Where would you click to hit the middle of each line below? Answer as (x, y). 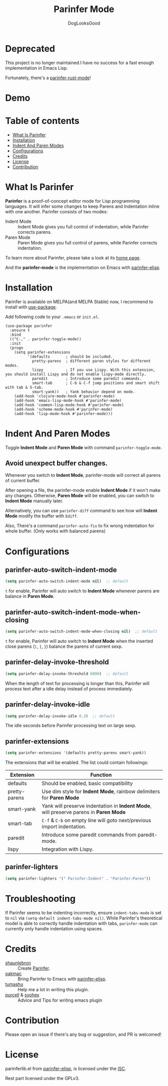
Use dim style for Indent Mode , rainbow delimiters (101, 791)
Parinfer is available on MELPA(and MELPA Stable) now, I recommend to (79, 302)
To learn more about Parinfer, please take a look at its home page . (73, 257)
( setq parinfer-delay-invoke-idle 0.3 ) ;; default (60, 716)
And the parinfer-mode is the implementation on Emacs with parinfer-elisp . (83, 267)
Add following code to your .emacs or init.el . (52, 317)
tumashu (14, 984)
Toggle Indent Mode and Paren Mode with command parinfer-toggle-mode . (84, 447)
